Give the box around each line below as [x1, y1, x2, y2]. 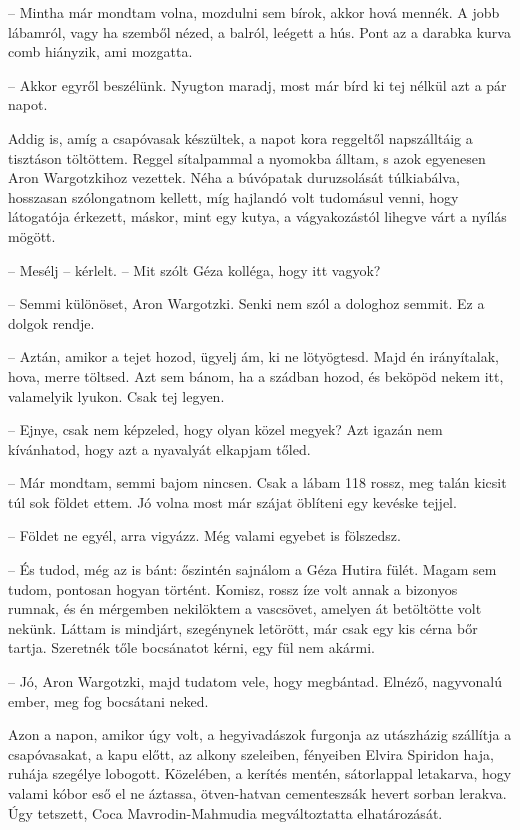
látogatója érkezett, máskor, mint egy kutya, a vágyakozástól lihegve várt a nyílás [8, 206, 507, 227]
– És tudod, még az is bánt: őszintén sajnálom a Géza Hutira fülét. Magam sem [8, 559, 497, 580]
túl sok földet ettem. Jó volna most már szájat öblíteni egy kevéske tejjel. [8, 491, 457, 512]
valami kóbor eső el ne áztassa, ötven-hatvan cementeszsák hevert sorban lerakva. [8, 783, 507, 803]
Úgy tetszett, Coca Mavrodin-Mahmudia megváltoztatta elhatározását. [8, 802, 443, 823]
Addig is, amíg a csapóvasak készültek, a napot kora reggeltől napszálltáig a [8, 127, 473, 148]
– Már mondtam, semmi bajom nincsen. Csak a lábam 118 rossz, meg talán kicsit [8, 472, 507, 493]
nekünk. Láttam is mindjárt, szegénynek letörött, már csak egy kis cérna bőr [8, 617, 478, 638]
